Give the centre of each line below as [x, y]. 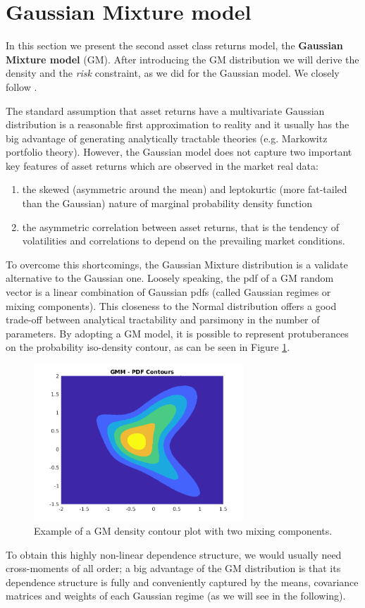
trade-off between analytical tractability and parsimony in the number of [163, 319]
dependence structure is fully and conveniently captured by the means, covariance [182, 582]
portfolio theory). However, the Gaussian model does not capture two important [179, 152]
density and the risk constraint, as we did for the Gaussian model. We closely [173, 73]
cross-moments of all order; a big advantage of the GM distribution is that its [173, 568]
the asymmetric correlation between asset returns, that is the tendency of [181, 227]
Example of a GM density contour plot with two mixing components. [183, 531]
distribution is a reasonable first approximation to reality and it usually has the [178, 124]
